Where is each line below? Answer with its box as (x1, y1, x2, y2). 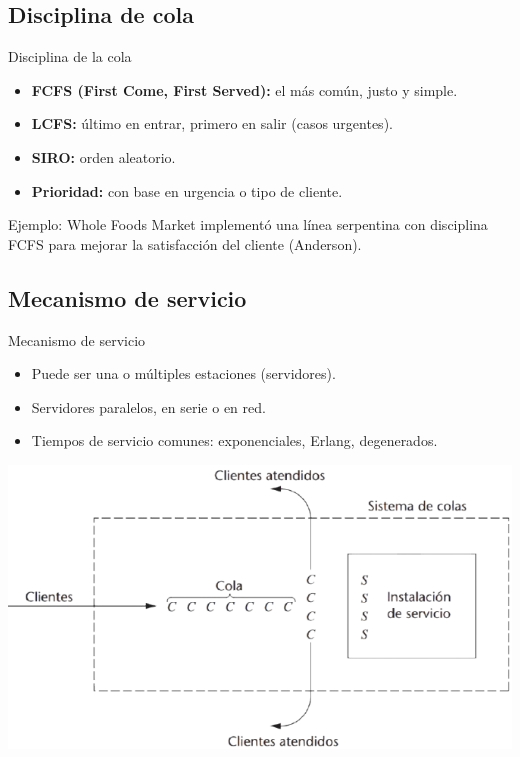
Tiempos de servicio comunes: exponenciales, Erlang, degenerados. (31, 430, 438, 451)
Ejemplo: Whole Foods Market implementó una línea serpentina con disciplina (8, 214, 488, 235)
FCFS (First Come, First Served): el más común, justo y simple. (31, 79, 458, 100)
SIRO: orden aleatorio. (31, 146, 176, 167)
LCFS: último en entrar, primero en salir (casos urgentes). (31, 113, 393, 134)
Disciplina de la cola (8, 46, 132, 67)
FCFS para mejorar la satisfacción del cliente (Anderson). (8, 233, 362, 254)
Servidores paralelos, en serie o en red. (31, 396, 266, 417)
